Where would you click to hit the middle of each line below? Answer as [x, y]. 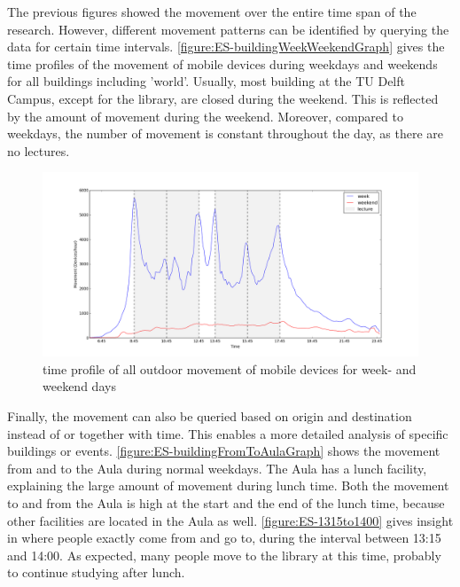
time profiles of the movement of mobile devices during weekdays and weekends [222, 63]
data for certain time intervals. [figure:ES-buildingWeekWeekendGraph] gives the [226, 47]
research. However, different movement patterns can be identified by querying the [228, 29]
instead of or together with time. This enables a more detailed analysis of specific [228, 433]
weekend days [79, 386]
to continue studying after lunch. [96, 572]
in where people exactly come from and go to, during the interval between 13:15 [224, 538]
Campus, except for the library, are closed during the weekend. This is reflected [223, 98]
